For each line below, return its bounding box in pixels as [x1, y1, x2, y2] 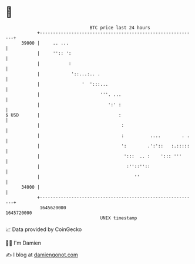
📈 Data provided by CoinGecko [5, 226, 82, 233]
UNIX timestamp [100, 215, 137, 221]
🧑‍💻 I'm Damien [5, 239, 42, 246]
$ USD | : [5, 112, 122, 118]
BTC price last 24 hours [89, 25, 150, 31]
